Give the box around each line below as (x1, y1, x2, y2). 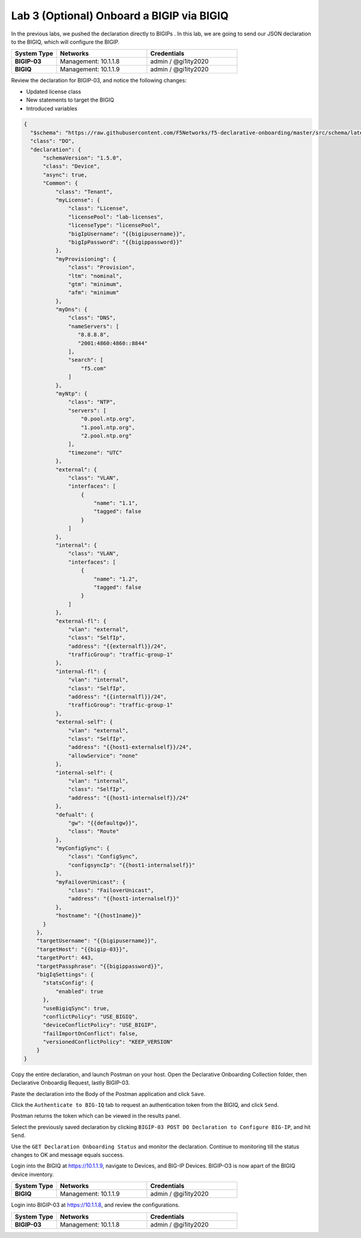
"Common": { (43, 180, 78, 186)
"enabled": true (55, 988, 103, 995)
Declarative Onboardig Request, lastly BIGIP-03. (11, 1079, 131, 1086)
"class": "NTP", (68, 399, 117, 405)
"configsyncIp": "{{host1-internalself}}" (68, 861, 196, 869)
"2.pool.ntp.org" (81, 432, 132, 439)
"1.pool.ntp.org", (81, 424, 135, 431)
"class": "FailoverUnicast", (68, 887, 155, 894)
